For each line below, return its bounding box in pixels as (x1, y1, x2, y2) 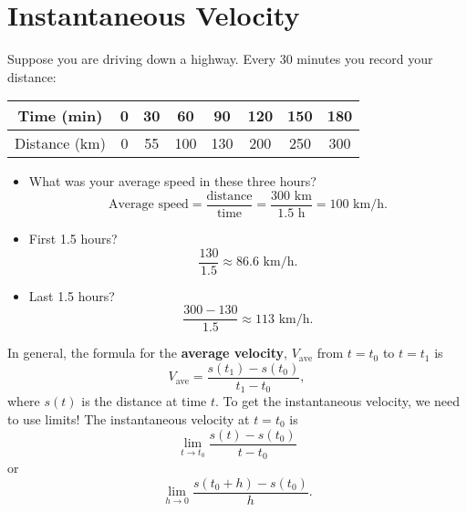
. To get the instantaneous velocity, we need (215, 392, 461, 411)
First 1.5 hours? (28, 228, 118, 247)
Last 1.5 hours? (28, 286, 115, 305)
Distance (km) (15, 132, 106, 154)
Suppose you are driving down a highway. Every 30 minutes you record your (7, 49, 433, 68)
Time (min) (17, 105, 103, 127)
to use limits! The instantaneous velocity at (7, 409, 250, 428)
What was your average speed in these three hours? (28, 172, 317, 191)
